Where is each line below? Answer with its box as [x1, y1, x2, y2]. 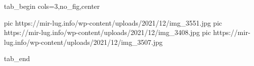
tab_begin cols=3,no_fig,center [4, 1, 100, 11]
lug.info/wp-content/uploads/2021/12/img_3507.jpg [4, 36, 163, 47]
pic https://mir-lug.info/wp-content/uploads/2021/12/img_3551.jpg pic [4, 17, 222, 28]
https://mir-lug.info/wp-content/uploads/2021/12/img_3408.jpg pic [4, 27, 211, 37]
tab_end [4, 53, 30, 64]
